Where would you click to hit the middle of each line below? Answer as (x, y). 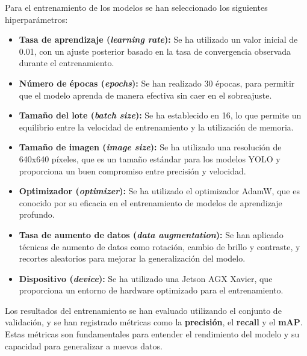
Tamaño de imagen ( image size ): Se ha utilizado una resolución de (150, 147)
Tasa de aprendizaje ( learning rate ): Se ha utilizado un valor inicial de (158, 39)
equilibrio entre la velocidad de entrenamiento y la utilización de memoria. (156, 127)
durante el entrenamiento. (67, 63)
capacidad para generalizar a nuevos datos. (84, 345)
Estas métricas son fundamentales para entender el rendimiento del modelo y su (152, 334)
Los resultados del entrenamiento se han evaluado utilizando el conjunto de (143, 310)
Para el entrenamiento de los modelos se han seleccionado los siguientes (136, 7)
